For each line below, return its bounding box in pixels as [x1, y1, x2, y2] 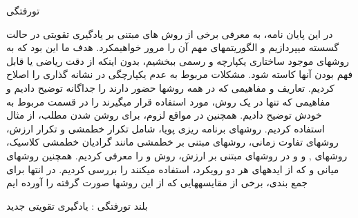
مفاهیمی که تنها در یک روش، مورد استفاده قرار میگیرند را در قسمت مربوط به [6, 94, 330, 108]
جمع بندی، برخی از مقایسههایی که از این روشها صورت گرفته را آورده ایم [6, 175, 308, 190]
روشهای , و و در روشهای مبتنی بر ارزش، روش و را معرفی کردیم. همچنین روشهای [6, 148, 348, 162]
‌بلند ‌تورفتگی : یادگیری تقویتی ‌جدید [6, 198, 148, 212]
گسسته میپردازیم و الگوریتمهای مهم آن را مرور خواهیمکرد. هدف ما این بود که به [6, 40, 339, 54]
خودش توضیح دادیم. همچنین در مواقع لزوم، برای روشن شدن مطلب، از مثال [6, 108, 322, 122]
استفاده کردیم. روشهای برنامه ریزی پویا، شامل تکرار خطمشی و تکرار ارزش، [6, 121, 325, 135]
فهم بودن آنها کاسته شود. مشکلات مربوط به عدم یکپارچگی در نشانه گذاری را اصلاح [6, 67, 353, 81]
